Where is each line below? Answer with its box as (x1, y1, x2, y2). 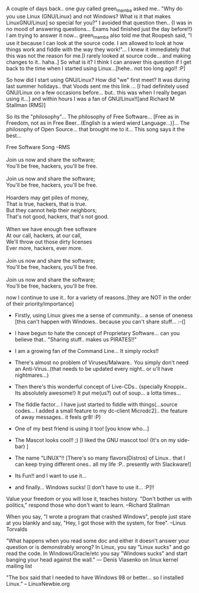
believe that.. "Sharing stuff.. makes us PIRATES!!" (14, 336, 137, 343)
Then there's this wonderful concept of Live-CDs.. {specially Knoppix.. (14, 383, 188, 390)
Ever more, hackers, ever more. (6, 244, 83, 251)
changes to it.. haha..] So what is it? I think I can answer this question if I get (6, 58, 191, 65)
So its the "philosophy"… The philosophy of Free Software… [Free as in (6, 113, 179, 120)
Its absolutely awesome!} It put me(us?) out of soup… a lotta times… (14, 389, 181, 396)
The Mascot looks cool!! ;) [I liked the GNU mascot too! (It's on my (14, 436, 176, 443)
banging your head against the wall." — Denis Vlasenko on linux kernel (6, 556, 179, 563)
